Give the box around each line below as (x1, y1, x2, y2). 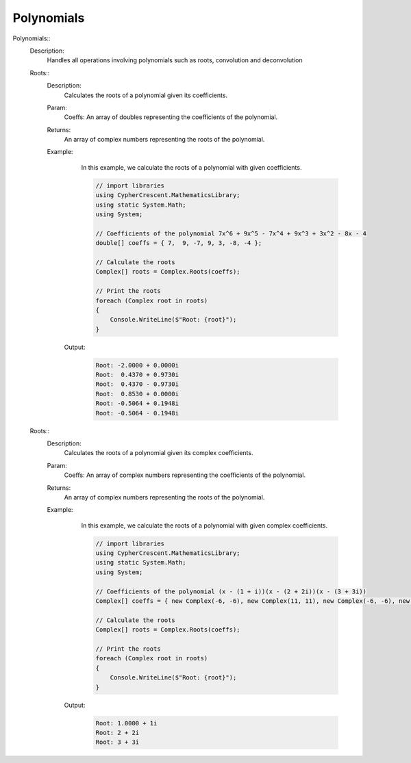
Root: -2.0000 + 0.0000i (95, 361, 179, 369)
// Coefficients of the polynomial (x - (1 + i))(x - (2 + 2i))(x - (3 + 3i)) (95, 587, 366, 595)
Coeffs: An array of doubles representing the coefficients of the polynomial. (64, 113, 278, 121)
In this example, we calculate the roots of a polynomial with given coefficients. (81, 163, 302, 171)
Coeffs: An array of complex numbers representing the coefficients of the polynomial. (64, 471, 306, 479)
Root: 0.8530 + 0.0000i (95, 390, 179, 398)
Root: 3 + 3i (95, 738, 140, 746)
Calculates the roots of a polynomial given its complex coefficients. (64, 449, 253, 457)
